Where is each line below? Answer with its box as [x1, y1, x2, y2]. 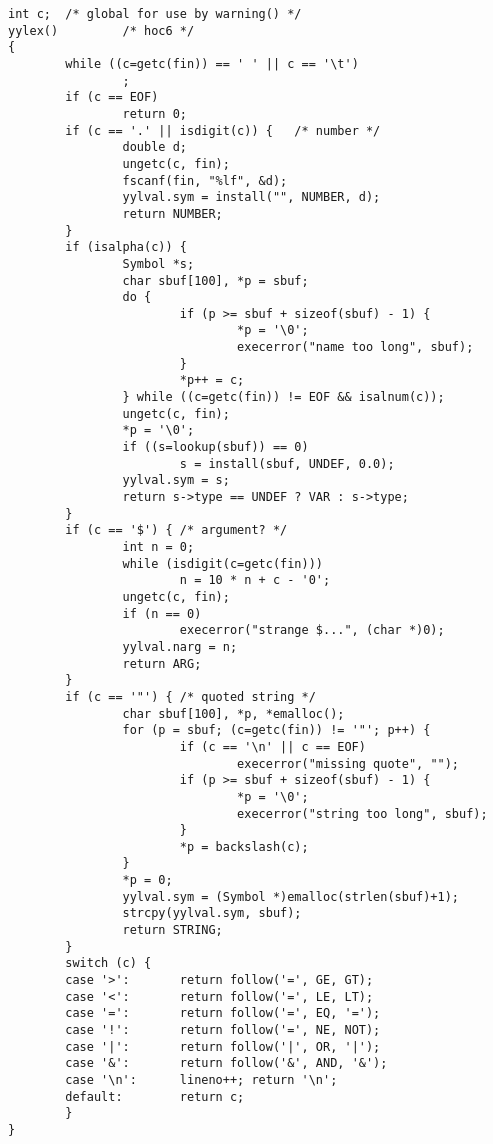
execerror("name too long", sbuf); [237, 340, 474, 355]
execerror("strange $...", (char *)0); [179, 623, 445, 638]
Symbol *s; [122, 256, 195, 271]
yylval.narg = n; [122, 639, 238, 654]
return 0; [122, 106, 187, 121]
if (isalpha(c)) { [65, 240, 187, 255]
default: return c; [65, 1089, 245, 1104]
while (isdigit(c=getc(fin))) [122, 556, 323, 571]
